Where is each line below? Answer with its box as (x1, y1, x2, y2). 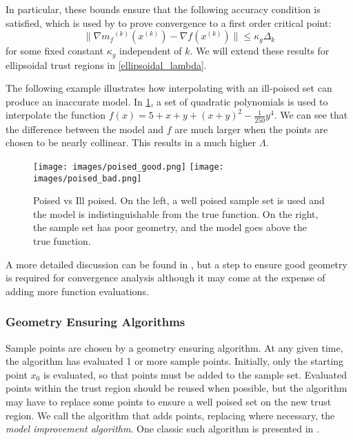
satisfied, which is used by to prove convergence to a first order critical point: (6, 15, 332, 30)
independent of (119, 43, 182, 58)
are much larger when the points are (174, 121, 328, 136)
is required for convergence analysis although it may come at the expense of (6, 270, 325, 285)
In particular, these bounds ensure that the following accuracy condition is (6, 2, 321, 16)
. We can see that (274, 108, 348, 122)
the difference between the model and (6, 121, 164, 136)
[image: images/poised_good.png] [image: (33, 161, 224, 172)
